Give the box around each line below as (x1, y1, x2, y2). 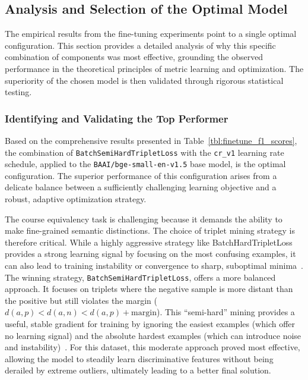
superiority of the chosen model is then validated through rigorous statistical (5, 74, 284, 86)
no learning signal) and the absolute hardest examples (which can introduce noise (5, 329, 301, 341)
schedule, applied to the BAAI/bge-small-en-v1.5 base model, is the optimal (5, 158, 286, 170)
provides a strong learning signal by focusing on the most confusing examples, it (5, 247, 296, 260)
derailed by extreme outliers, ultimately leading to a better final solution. (5, 364, 271, 376)
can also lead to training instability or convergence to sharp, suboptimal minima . (5, 259, 303, 272)
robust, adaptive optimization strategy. (5, 193, 147, 205)
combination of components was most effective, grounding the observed (5, 51, 263, 63)
